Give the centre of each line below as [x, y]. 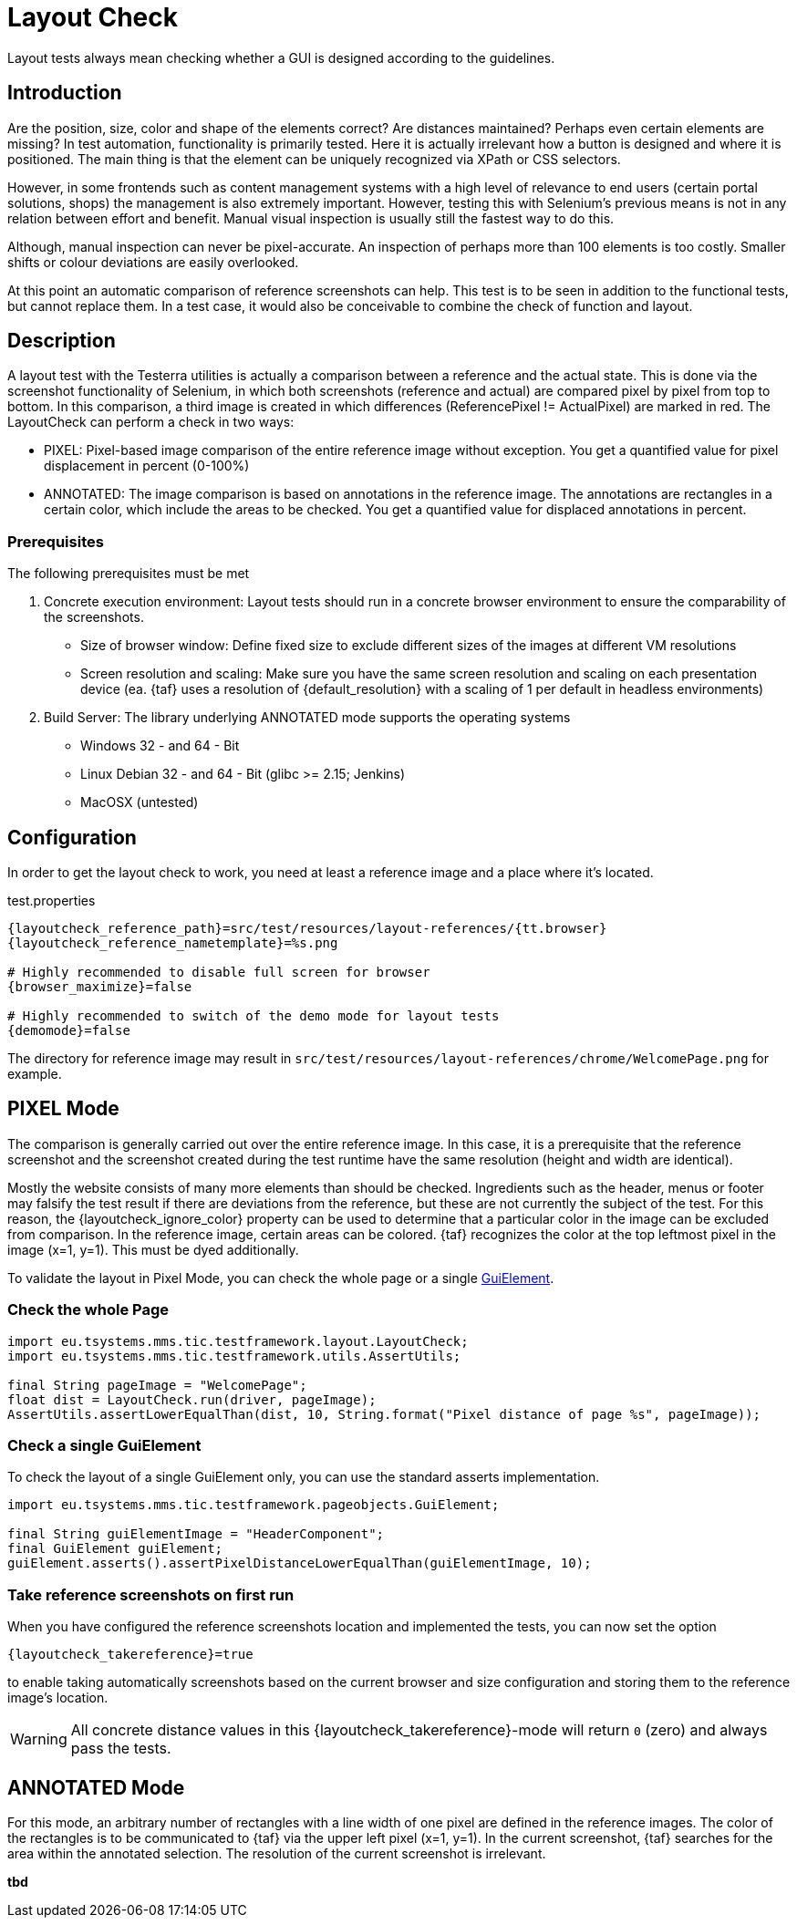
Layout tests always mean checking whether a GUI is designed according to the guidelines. [281, 57]
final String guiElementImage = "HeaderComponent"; [196, 1534]
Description [62, 341]
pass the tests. [121, 1749]
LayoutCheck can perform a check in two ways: [151, 422]
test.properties [52, 901]
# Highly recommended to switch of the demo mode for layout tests [254, 1016]
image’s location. [58, 1698]
